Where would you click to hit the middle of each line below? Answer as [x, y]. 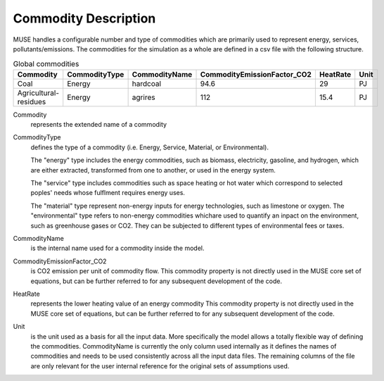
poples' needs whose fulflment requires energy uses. [108, 193]
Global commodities [46, 63]
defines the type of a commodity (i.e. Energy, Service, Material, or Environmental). [149, 147]
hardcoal [147, 83]
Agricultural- [38, 93]
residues [32, 101]
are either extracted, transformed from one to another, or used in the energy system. [153, 170]
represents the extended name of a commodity [99, 125]
